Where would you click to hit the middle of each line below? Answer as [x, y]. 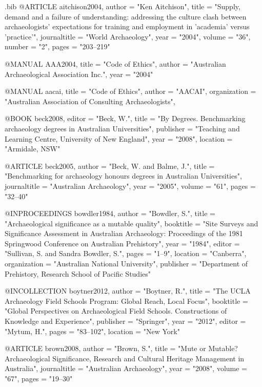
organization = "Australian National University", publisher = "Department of [126, 264]
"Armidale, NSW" [33, 149]
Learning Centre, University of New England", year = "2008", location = [119, 138]
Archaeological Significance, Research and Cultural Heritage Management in [125, 358]
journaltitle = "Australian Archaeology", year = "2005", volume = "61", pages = [130, 186]
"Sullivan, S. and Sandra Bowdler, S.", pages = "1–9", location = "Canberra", [126, 253]
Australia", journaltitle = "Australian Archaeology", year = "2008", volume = [126, 368]
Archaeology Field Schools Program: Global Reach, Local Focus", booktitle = [126, 301]
